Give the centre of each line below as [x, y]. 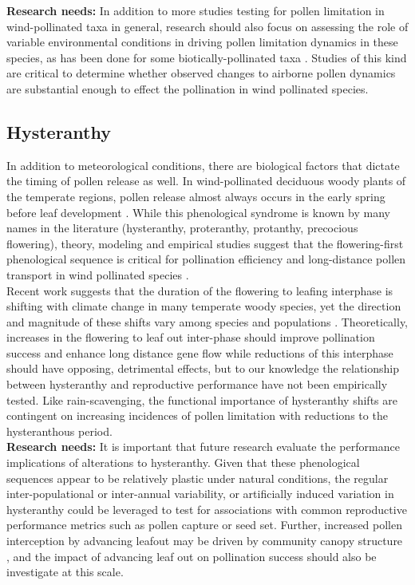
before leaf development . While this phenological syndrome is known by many [198, 212]
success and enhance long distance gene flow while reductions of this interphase [200, 352]
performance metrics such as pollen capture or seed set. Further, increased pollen [205, 525]
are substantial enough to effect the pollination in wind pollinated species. [188, 88]
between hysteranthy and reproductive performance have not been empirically [197, 384]
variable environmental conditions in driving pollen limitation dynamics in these [202, 42]
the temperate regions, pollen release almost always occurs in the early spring [196, 196]
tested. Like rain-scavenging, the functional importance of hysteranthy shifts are [202, 399]
